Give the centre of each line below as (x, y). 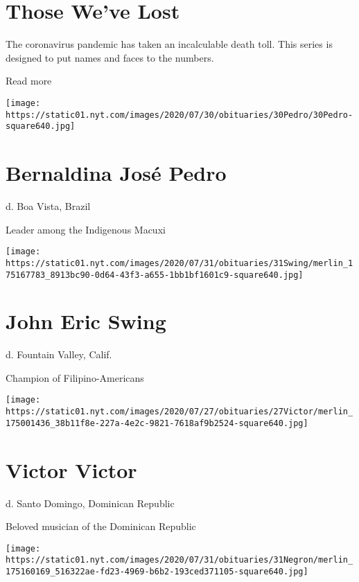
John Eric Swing (86, 321)
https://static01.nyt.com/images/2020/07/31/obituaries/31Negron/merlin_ (179, 560)
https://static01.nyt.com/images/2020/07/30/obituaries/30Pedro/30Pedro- (179, 115)
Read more (29, 81)
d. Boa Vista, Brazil (48, 206)
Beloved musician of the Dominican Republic (101, 526)
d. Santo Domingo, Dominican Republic (90, 503)
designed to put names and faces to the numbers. (110, 57)
